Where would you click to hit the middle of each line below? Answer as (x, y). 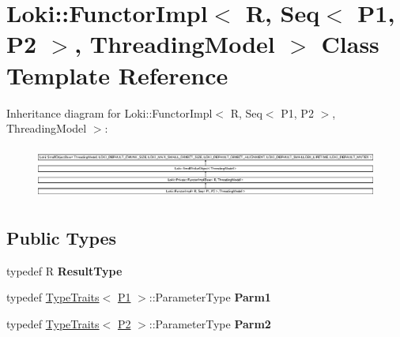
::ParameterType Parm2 (210, 323)
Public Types (62, 237)
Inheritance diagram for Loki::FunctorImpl (109, 112)
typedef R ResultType (64, 270)
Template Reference (117, 75)
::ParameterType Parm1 (210, 297)
